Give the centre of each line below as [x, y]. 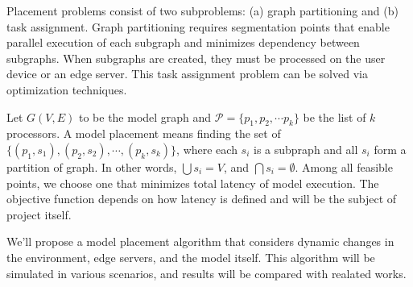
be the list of [335, 116]
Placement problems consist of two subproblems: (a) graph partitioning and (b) [202, 10]
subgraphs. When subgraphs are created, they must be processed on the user [196, 58]
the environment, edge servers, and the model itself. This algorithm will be [191, 257]
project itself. [39, 214]
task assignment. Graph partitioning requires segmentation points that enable [198, 26]
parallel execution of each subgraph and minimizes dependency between [183, 42]
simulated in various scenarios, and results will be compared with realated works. [206, 273]
